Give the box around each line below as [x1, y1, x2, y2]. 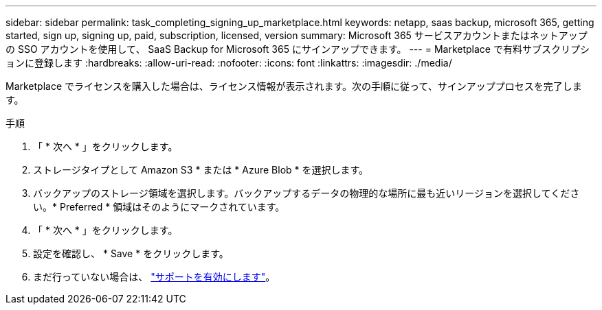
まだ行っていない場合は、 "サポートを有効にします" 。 [33, 271, 276, 283]
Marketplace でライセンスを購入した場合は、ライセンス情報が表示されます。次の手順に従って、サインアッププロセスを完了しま [5, 80, 582, 92]
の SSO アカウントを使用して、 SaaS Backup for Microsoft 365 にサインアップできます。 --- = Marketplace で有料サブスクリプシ [5, 43, 590, 55]
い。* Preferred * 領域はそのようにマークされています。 [33, 201, 285, 213]
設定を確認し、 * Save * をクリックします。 [33, 248, 229, 259]
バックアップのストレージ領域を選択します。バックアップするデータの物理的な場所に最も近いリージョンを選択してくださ [33, 187, 580, 199]
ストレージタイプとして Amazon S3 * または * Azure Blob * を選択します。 [33, 164, 369, 176]
